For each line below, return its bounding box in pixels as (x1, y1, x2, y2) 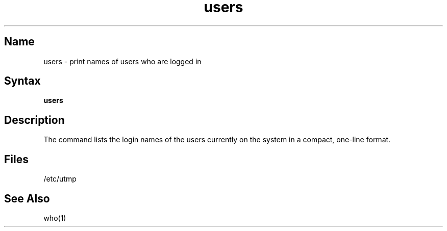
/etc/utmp (43, 174, 77, 184)
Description (4, 113, 65, 126)
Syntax (4, 74, 41, 88)
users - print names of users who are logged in (43, 57, 202, 66)
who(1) (43, 213, 66, 222)
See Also (4, 192, 50, 205)
